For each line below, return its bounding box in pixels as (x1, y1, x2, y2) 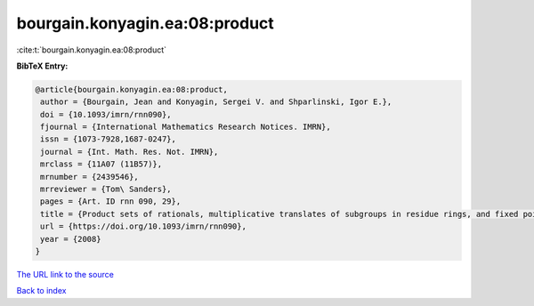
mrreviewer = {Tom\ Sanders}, (40, 184, 173, 195)
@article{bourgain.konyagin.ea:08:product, (35, 85, 229, 94)
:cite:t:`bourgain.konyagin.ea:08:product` (16, 44, 167, 55)
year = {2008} (40, 234, 101, 244)
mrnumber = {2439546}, (40, 172, 140, 181)
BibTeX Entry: (16, 60, 69, 71)
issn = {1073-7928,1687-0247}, (40, 134, 177, 144)
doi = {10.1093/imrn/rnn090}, (40, 109, 173, 119)
